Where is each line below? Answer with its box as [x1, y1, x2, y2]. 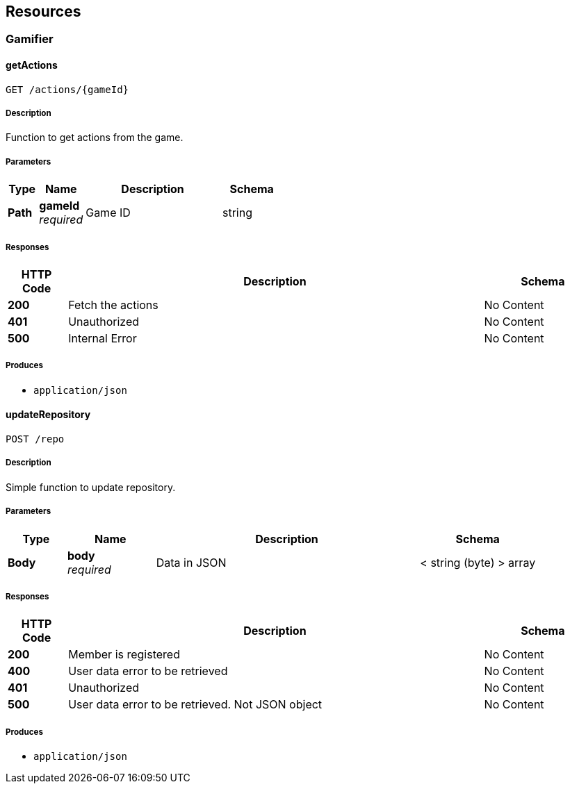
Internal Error [68, 331, 137, 345]
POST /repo [6, 433, 65, 445]
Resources [6, 3, 81, 20]
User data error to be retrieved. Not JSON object [68, 697, 323, 712]
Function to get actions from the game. [6, 131, 184, 144]
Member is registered [68, 647, 180, 662]
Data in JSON [156, 555, 227, 570]
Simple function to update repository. [6, 481, 176, 493]
